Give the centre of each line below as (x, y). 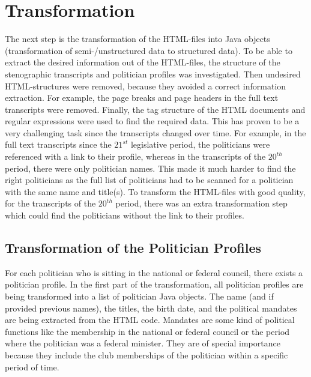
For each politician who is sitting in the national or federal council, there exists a (154, 272)
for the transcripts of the (50, 203)
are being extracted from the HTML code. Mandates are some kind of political (150, 320)
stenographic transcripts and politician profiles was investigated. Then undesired (153, 74)
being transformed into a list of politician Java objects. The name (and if (139, 296)
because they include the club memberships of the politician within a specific (146, 354)
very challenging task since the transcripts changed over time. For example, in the (155, 132)
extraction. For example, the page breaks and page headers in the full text (142, 98)
